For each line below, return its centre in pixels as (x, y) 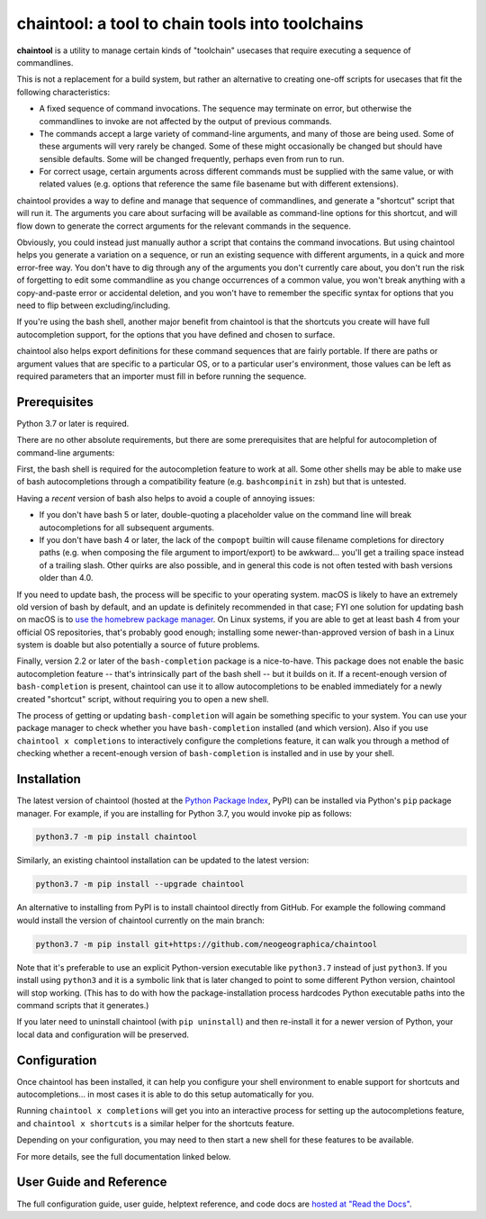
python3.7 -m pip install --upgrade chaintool (140, 884)
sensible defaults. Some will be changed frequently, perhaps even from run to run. (192, 158)
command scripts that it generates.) (83, 1005)
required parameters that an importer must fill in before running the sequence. (162, 376)
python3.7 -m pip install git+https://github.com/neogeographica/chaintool (207, 944)
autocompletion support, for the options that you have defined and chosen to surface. (176, 334)
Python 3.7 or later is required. (73, 423)
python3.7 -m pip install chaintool (117, 837)
